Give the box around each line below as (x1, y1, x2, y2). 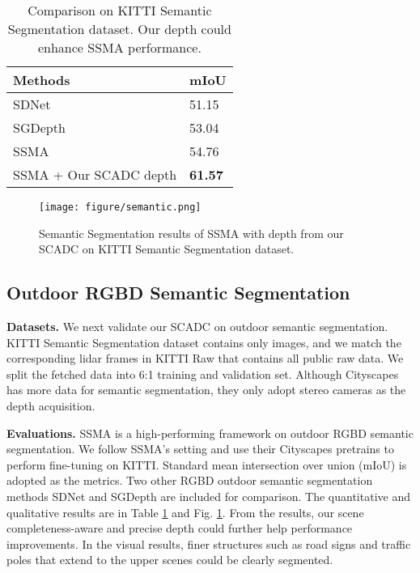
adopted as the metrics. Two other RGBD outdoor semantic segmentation (6, 472, 373, 489)
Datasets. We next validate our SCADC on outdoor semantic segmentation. (6, 318, 388, 335)
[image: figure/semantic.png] (39, 202, 202, 213)
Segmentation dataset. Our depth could (7, 19, 231, 38)
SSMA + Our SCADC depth (13, 165, 177, 184)
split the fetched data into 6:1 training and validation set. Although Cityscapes (6, 365, 399, 382)
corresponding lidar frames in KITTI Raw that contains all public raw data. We (6, 350, 404, 367)
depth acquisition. (6, 397, 95, 414)
